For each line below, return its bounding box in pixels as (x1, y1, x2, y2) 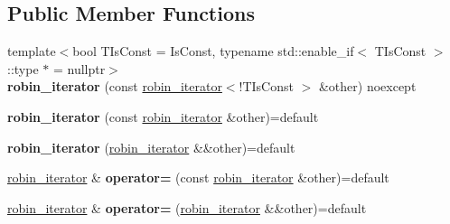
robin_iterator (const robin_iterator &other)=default (7, 107, 319, 126)
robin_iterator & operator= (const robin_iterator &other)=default (7, 168, 389, 187)
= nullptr (52, 59, 106, 78)
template (7, 42, 56, 61)
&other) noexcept (318, 77, 417, 96)
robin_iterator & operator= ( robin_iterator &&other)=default (7, 198, 367, 217)
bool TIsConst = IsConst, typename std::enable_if (72, 42, 354, 61)
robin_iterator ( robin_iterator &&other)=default (7, 137, 295, 156)
